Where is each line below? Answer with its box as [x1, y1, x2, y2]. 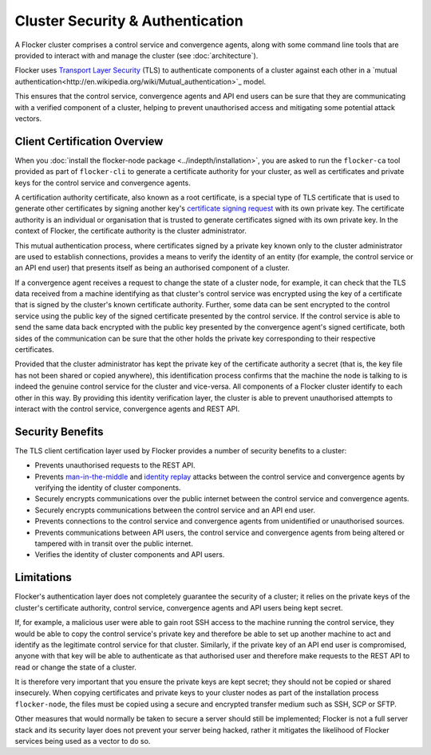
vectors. [14, 113, 42, 123]
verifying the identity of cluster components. [34, 483, 181, 492]
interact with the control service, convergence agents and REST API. [14, 404, 240, 413]
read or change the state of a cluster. [14, 662, 137, 672]
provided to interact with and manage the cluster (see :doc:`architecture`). [14, 50, 259, 60]
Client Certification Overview [14, 134, 164, 148]
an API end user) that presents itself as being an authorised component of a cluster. [14, 263, 291, 273]
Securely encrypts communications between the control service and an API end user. [34, 505, 315, 515]
